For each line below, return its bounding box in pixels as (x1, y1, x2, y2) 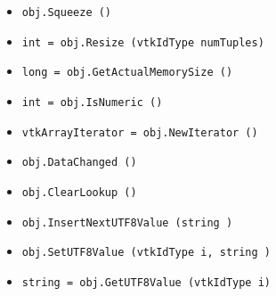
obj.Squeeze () (21, 6, 112, 19)
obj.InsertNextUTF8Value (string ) (21, 216, 233, 229)
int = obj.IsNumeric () (21, 95, 163, 109)
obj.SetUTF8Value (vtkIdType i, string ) (21, 246, 271, 259)
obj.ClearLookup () (21, 185, 137, 199)
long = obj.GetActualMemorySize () (21, 66, 233, 79)
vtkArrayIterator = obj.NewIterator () (21, 126, 258, 139)
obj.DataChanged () (21, 156, 137, 169)
